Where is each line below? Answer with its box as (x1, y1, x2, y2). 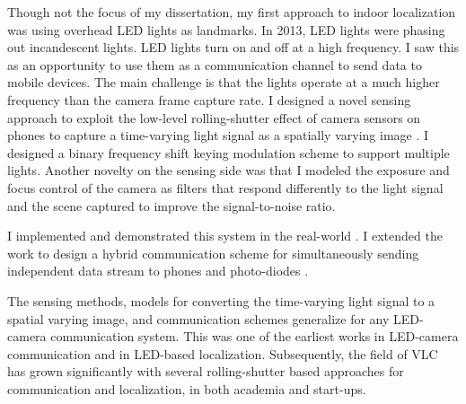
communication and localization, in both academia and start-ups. (7, 379, 366, 398)
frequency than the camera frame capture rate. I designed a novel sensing (7, 90, 411, 109)
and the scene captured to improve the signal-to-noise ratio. (7, 196, 336, 215)
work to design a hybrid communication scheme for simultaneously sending (7, 243, 419, 262)
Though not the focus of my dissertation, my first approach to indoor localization (7, 3, 456, 21)
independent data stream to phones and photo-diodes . (7, 261, 309, 280)
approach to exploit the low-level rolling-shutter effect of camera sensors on (7, 108, 421, 127)
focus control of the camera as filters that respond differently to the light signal (7, 178, 444, 197)
